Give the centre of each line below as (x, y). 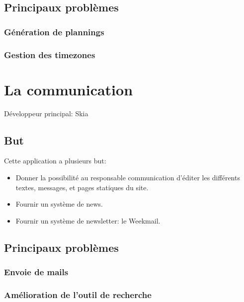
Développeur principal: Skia (46, 113)
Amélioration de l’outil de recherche (78, 294)
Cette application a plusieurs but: (55, 161)
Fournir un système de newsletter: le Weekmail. (88, 220)
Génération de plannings (54, 32)
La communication (69, 89)
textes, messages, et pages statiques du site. (82, 187)
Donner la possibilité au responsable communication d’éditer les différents (128, 177)
